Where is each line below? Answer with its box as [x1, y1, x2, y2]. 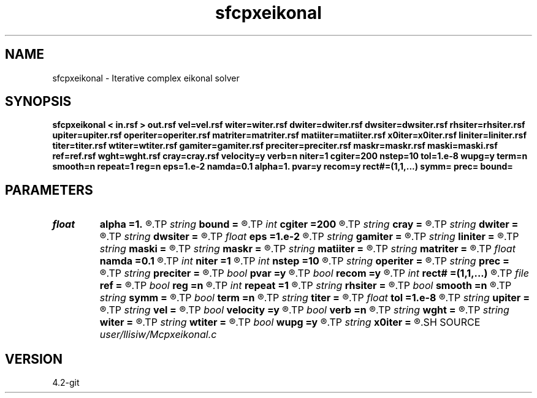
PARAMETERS [5, 182, 93, 198]
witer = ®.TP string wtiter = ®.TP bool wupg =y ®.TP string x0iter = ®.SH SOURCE [99, 316, 481, 329]
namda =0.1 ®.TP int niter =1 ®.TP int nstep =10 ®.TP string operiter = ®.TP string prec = [99, 255, 509, 268]
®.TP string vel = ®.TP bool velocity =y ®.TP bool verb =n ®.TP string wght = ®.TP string [99, 304, 509, 317]
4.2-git [52, 377, 80, 388]
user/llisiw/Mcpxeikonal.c [99, 328, 217, 341]
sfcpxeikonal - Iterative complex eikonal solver [52, 72, 240, 83]
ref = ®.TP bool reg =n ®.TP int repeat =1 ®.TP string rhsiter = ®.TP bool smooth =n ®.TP [99, 279, 512, 292]
